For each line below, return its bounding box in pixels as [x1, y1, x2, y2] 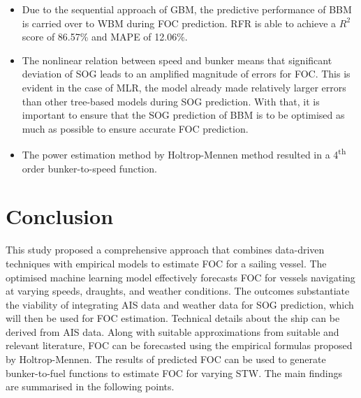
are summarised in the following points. [6, 379, 175, 394]
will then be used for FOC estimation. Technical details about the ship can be [6, 311, 340, 325]
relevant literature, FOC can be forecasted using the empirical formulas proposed [6, 338, 353, 353]
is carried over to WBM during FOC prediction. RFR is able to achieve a [22, 15, 337, 30]
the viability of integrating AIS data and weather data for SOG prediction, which [6, 297, 354, 311]
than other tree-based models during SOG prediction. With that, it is [22, 94, 320, 108]
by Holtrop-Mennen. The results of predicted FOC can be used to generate [6, 352, 326, 367]
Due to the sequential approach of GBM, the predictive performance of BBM [22, 2, 352, 16]
